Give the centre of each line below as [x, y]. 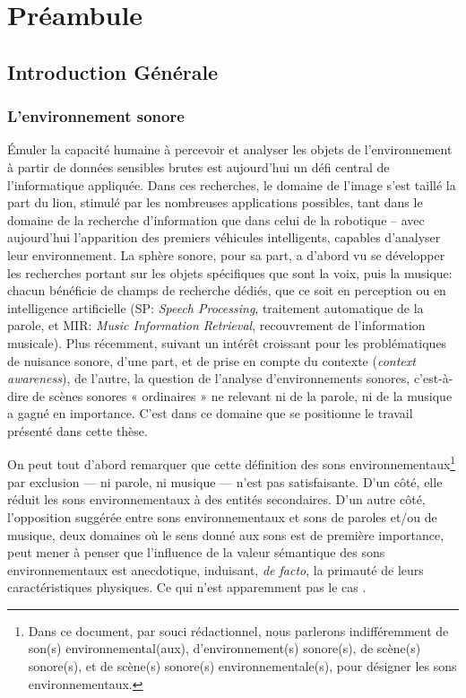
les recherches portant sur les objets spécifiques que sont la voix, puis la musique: [230, 272]
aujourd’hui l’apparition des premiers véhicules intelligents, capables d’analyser [224, 237]
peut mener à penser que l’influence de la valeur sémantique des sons [196, 552]
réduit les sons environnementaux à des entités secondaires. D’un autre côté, [216, 499]
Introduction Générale [113, 71]
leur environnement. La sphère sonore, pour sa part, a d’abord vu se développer [226, 254]
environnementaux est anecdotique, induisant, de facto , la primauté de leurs [216, 569]
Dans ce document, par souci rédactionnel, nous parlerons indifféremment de [238, 630]
